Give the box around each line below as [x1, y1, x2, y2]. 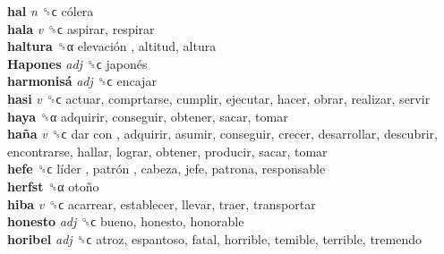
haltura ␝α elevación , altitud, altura [7, 37, 217, 55]
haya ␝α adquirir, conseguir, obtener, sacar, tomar [7, 106, 288, 125]
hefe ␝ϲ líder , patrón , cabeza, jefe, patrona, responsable [7, 159, 326, 178]
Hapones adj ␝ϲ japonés [7, 54, 148, 72]
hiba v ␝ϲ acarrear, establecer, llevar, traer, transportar [7, 194, 316, 213]
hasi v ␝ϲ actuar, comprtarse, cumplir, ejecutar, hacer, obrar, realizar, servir [7, 89, 431, 107]
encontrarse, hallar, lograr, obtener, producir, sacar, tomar [7, 141, 328, 160]
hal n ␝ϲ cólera [7, 2, 94, 20]
